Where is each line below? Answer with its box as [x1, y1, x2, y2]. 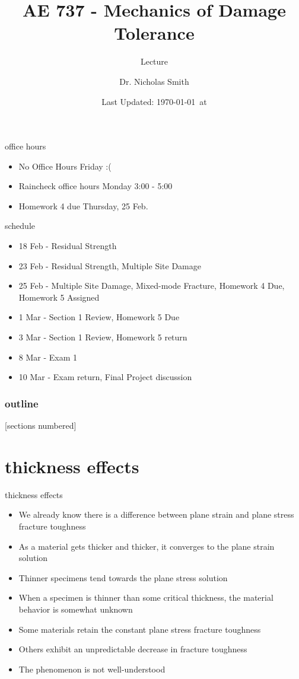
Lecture [140, 55, 168, 68]
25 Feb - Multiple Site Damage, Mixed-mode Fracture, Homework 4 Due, [18, 279, 285, 292]
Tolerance [114, 21, 195, 45]
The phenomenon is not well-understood [18, 662, 166, 675]
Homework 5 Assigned [18, 291, 100, 303]
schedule [5, 219, 36, 232]
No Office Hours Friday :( [18, 160, 112, 172]
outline [5, 396, 39, 410]
